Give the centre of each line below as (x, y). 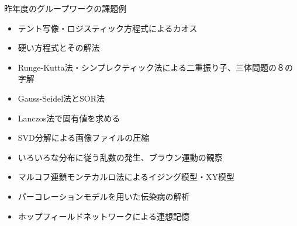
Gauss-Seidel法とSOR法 (61, 98)
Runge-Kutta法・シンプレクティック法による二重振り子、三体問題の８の (156, 67)
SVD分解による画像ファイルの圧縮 (84, 138)
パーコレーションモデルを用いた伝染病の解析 (104, 196)
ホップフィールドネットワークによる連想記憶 (104, 216)
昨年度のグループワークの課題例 (65, 8)
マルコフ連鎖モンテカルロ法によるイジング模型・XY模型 (126, 177)
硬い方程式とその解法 (59, 48)
